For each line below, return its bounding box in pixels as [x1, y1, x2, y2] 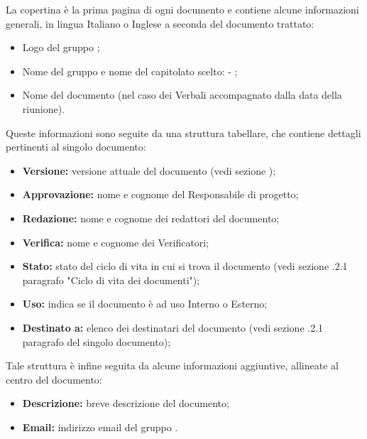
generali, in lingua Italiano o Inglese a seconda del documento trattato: [6, 16, 314, 31]
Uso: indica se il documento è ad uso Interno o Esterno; [22, 296, 268, 311]
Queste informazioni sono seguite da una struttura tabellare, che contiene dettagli [6, 125, 361, 140]
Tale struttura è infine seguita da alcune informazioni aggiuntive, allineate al [6, 358, 339, 373]
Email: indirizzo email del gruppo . [22, 419, 178, 434]
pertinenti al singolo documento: [6, 139, 146, 154]
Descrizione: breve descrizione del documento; [22, 396, 229, 411]
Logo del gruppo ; [22, 40, 100, 55]
